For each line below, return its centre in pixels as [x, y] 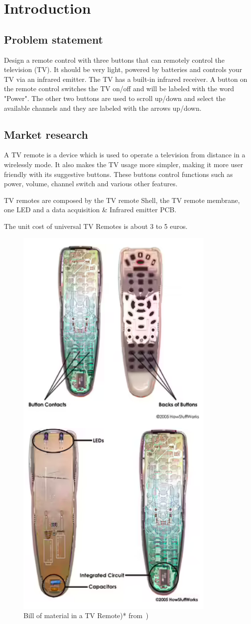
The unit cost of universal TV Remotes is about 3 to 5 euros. [96, 226]
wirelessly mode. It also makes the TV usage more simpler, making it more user [124, 164]
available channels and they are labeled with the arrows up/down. [103, 108]
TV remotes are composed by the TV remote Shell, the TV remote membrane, [122, 200]
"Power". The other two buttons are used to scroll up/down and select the [115, 98]
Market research [46, 134]
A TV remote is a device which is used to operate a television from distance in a [125, 155]
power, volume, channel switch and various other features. [91, 184]
